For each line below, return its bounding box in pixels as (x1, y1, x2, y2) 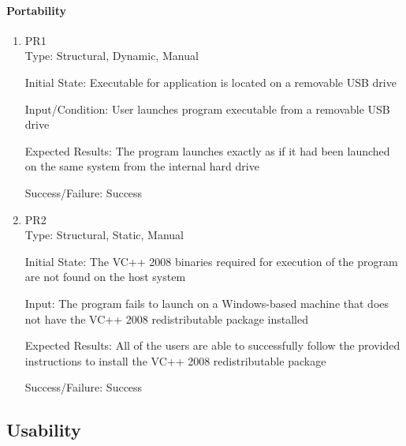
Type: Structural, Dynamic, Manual (24, 47, 199, 64)
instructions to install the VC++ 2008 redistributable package (24, 352, 326, 369)
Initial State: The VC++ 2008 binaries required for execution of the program (24, 253, 398, 269)
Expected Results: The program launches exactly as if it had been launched (24, 142, 390, 159)
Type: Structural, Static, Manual (24, 227, 184, 243)
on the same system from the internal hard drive (24, 158, 259, 174)
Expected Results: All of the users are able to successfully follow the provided (24, 337, 400, 354)
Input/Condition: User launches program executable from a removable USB (24, 100, 390, 117)
